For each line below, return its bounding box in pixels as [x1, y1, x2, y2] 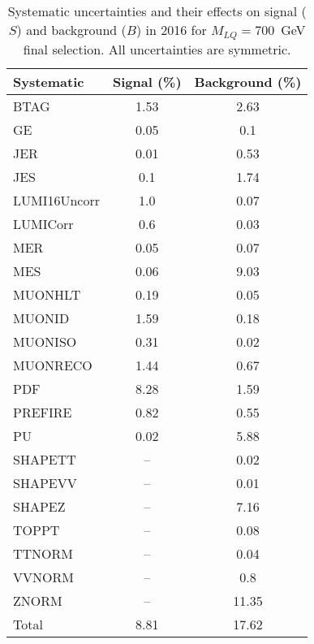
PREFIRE [13, 402, 72, 421]
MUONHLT [13, 284, 81, 304]
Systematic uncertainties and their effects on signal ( [7, 2, 307, 20]
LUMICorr [13, 214, 74, 233]
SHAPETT [13, 449, 76, 469]
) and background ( [16, 20, 127, 39]
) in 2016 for [135, 20, 207, 39]
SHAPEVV [13, 473, 77, 492]
